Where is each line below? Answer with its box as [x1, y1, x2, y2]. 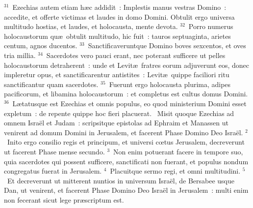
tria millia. [4, 50, 36, 60]
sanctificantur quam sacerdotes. [4, 79, 99, 89]
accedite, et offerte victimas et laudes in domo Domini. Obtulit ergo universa [4, 11, 235, 22]
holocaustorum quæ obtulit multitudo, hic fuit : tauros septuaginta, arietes [4, 30, 231, 41]
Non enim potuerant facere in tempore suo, [113, 146, 243, 156]
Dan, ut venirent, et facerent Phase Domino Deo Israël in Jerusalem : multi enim [4, 185, 249, 195]
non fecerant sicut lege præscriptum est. [4, 194, 124, 205]
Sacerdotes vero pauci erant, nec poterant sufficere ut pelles [46, 50, 226, 60]
